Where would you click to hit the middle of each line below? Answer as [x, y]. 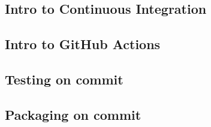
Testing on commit [64, 79]
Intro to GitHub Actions [83, 44]
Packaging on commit [73, 114]
